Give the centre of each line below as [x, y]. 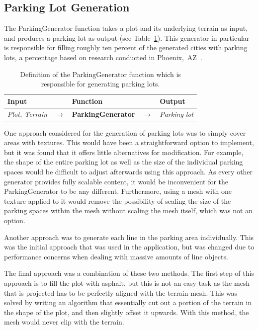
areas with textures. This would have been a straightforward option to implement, [129, 142]
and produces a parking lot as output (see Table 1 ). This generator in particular [127, 38]
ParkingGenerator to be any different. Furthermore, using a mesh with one [118, 191]
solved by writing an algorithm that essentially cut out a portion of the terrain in [128, 302]
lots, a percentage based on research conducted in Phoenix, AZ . [103, 57]
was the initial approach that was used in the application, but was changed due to [129, 247]
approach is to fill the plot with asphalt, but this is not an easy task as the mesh [127, 283]
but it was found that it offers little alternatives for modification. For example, [124, 152]
